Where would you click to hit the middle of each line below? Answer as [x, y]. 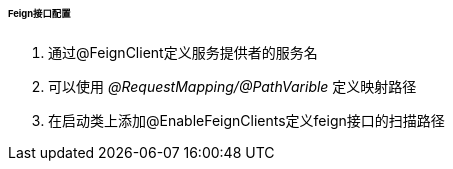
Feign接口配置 [39, 13]
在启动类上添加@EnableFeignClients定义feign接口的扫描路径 [246, 120]
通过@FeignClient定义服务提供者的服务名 [183, 52]
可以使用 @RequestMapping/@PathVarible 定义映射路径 [232, 86]
